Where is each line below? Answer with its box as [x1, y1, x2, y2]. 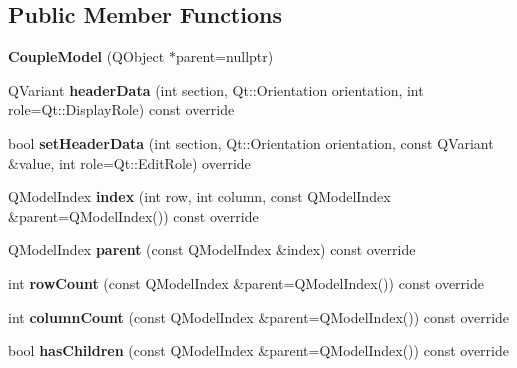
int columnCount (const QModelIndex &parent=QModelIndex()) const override [8, 306, 510, 327]
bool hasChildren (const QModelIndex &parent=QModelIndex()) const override [8, 340, 509, 361]
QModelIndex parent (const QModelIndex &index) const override [8, 239, 416, 260]
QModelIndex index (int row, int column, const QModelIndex [8, 186, 391, 207]
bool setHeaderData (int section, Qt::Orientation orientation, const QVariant [8, 132, 494, 153]
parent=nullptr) [175, 46, 274, 67]
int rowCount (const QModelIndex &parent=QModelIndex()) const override [8, 272, 484, 293]
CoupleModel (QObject [8, 46, 165, 67]
